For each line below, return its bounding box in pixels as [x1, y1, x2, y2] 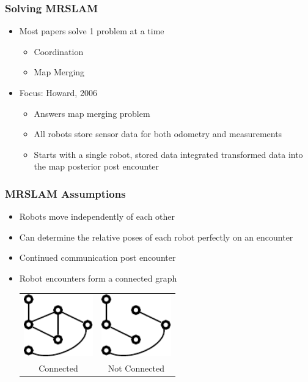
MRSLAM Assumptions [5, 185, 126, 201]
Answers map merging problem [34, 107, 150, 119]
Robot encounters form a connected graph [19, 271, 177, 284]
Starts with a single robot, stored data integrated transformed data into [34, 148, 303, 160]
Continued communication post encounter [19, 251, 176, 264]
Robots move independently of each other [19, 210, 175, 223]
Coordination [34, 45, 84, 58]
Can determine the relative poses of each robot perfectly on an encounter [19, 230, 293, 243]
